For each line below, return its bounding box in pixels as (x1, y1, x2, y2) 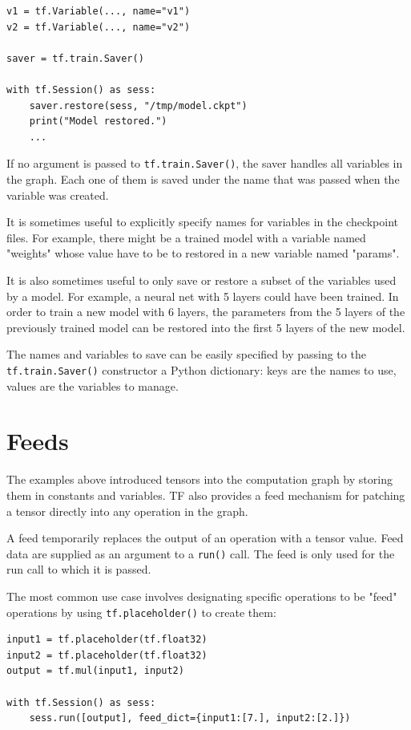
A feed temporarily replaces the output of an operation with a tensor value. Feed (6, 529, 404, 546)
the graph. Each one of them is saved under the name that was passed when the (6, 171, 400, 187)
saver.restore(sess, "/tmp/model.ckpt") (29, 99, 248, 112)
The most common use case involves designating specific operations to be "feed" (6, 587, 397, 604)
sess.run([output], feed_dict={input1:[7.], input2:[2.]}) (29, 712, 351, 724)
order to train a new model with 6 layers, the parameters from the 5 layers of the (6, 303, 405, 320)
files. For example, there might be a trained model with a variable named (6, 229, 366, 245)
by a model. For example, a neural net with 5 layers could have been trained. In (6, 287, 399, 304)
